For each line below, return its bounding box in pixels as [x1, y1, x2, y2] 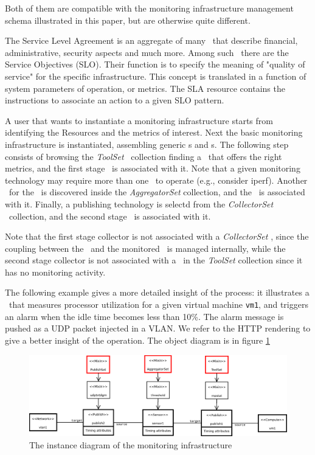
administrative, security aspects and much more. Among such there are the [5, 46, 289, 58]
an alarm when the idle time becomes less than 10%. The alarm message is [5, 310, 284, 322]
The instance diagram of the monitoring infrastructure [29, 438, 232, 451]
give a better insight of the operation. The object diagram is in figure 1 [5, 333, 270, 346]
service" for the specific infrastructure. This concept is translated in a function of [5, 69, 306, 82]
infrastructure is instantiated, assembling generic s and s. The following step [5, 137, 289, 150]
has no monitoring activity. [5, 265, 106, 278]
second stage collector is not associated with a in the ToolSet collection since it [5, 254, 303, 266]
